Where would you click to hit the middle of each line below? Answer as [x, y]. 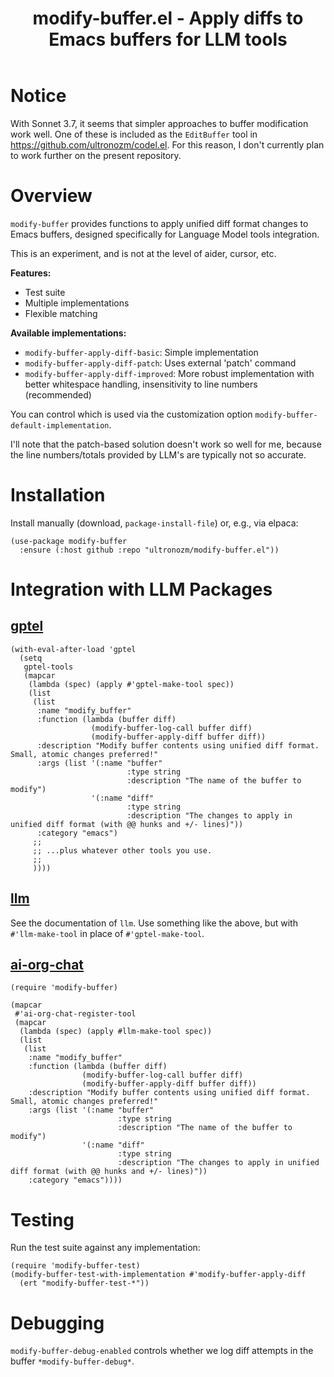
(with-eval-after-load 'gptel [73, 649]
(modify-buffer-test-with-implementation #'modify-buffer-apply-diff [158, 1275]
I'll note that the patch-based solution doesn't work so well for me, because [166, 444]
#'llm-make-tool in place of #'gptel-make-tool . [107, 933]
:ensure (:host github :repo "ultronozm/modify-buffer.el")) [149, 550]
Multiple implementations [77, 303]
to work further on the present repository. [96, 155]
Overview [51, 196]
